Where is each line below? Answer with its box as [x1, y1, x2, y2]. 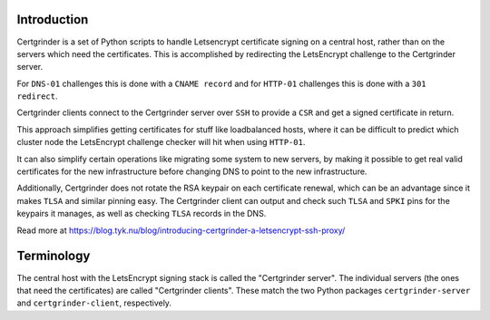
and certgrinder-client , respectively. [16, 297, 172, 308]
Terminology [16, 248, 91, 264]
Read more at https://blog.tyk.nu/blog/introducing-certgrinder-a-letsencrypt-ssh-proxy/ [16, 225, 346, 236]
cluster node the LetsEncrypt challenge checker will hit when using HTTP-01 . [16, 137, 306, 148]
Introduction [16, 12, 89, 27]
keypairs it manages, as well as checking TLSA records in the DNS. [16, 208, 267, 219]
